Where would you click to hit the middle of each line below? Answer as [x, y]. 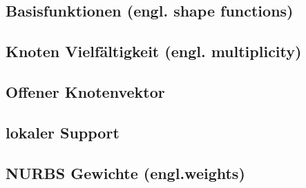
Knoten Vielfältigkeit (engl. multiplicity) [154, 51]
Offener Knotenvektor [85, 91]
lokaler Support [63, 132]
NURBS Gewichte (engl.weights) [125, 173]
